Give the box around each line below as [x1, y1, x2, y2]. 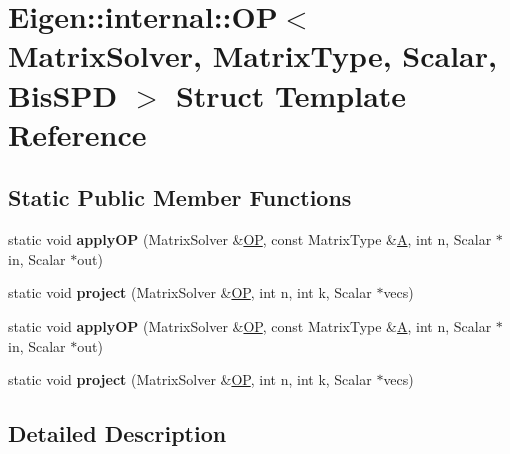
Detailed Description [8, 418, 227, 449]
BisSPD [8, 74, 118, 115]
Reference [8, 113, 147, 154]
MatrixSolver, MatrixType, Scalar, [8, 35, 497, 76]
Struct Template [175, 74, 407, 115]
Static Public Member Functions [8, 182, 352, 213]
